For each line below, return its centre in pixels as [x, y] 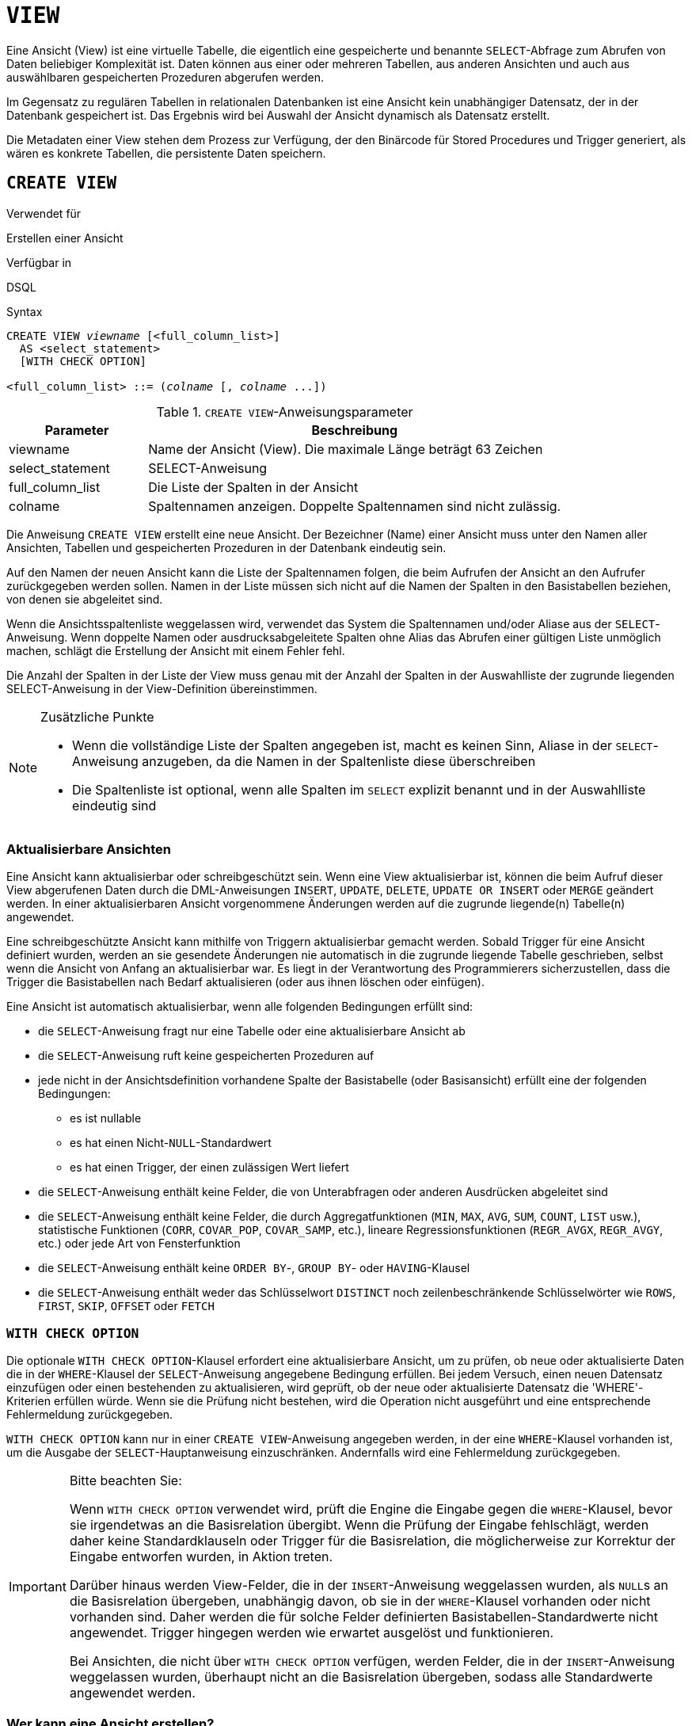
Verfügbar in [39, 262]
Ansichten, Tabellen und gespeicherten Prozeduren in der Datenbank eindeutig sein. [226, 547]
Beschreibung [355, 430]
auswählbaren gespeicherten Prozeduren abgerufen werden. [165, 77]
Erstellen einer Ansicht [65, 238]
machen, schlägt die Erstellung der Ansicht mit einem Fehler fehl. [176, 650]
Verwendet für [44, 213]
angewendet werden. [132, 1693]
